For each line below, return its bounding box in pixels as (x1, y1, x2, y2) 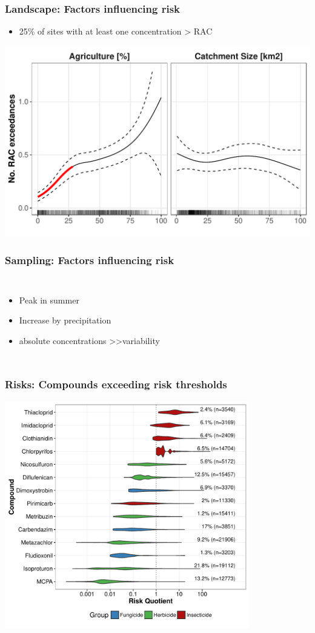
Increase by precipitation (19, 314, 111, 326)
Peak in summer (19, 293, 79, 306)
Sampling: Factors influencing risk (5, 253, 174, 268)
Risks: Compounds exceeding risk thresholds (5, 377, 227, 392)
